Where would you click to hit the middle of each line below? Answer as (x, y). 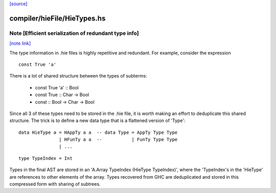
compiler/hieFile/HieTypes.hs (57, 18)
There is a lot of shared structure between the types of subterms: (78, 76)
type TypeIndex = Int (45, 158)
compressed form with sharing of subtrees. (55, 184)
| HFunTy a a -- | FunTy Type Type (118, 140)
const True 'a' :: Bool (57, 87)
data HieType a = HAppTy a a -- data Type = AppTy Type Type (98, 132)
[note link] (20, 43)
